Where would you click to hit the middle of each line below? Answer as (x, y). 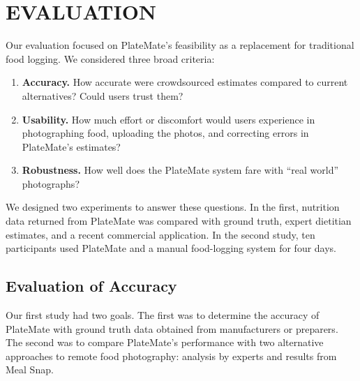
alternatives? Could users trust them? (103, 95)
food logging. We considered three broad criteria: (110, 58)
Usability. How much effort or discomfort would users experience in (168, 119)
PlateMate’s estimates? (71, 146)
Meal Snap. (30, 369)
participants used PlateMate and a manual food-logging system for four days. (171, 248)
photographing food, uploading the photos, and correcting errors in (165, 133)
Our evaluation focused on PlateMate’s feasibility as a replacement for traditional (180, 45)
